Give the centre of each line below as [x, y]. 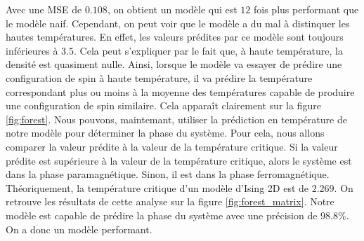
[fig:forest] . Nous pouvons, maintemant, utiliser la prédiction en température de [176, 119]
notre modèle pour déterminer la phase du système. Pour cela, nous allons [165, 133]
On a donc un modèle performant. [79, 229]
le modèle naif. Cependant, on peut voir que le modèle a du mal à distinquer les [178, 23]
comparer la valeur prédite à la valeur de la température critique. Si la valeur [172, 146]
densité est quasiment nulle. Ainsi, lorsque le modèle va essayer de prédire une [174, 64]
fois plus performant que [306, 9]
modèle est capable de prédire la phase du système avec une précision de [162, 215]
